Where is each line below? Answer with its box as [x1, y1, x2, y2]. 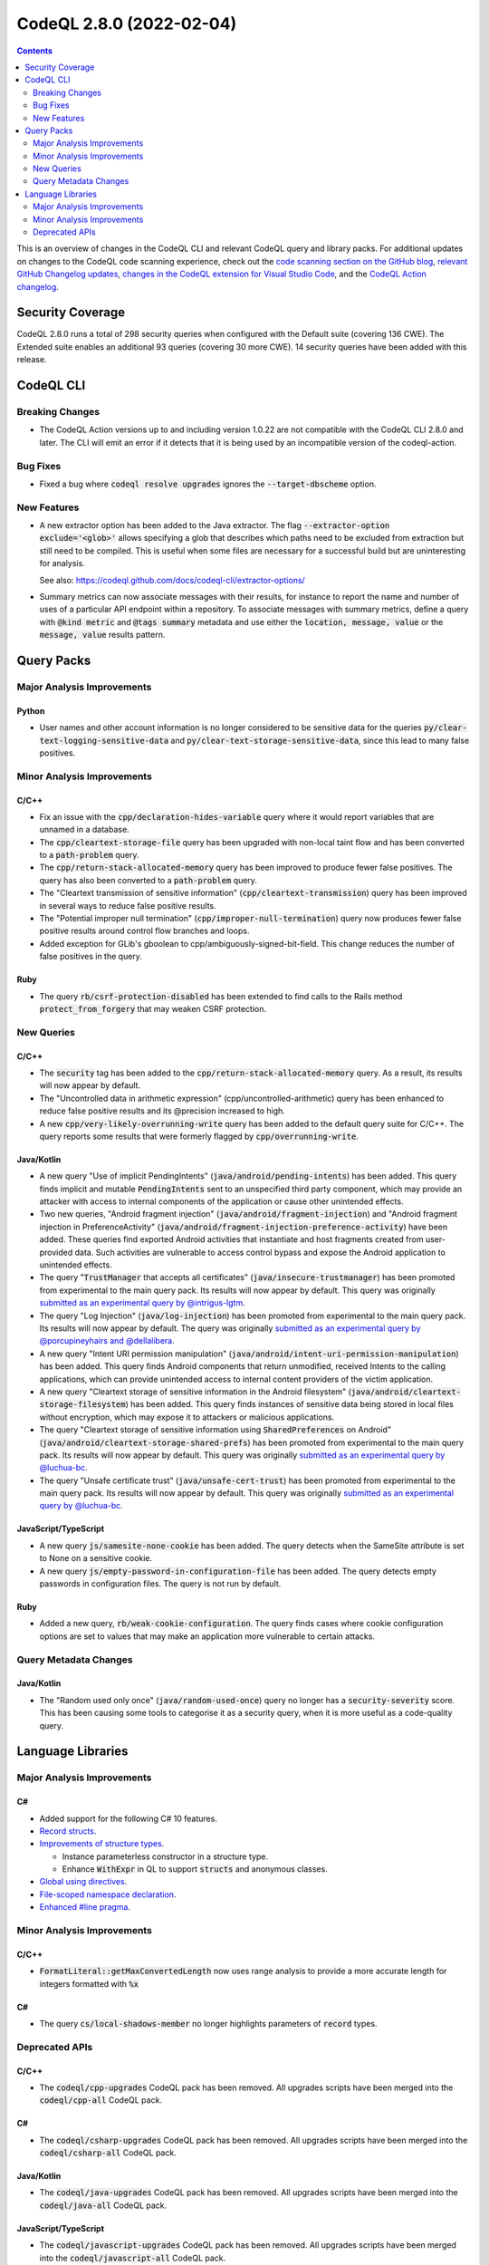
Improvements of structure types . [39, 1838, 165, 1849]
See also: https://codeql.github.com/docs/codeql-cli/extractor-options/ [39, 574, 305, 585]
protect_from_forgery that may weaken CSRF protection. [39, 1004, 267, 1014]
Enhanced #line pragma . [39, 1902, 131, 1913]
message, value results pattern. [39, 630, 166, 641]
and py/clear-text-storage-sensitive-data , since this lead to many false [170, 735, 470, 746]
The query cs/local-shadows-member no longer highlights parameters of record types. [39, 2018, 378, 2029]
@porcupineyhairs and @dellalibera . [39, 1335, 176, 1346]
